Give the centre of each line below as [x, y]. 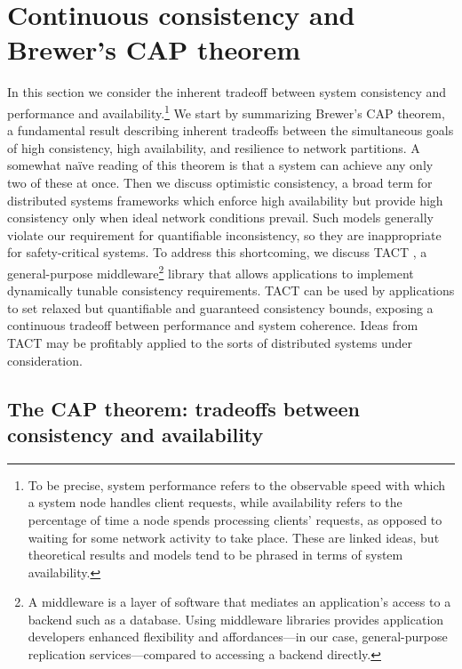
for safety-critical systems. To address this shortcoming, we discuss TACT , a [217, 252]
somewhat [34, 165]
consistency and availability [135, 434]
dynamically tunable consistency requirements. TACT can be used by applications [231, 290]
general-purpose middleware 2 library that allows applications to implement [211, 271]
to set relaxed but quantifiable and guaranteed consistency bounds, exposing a [220, 307]
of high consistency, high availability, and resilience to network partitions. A [214, 147]
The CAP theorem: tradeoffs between [183, 408]
